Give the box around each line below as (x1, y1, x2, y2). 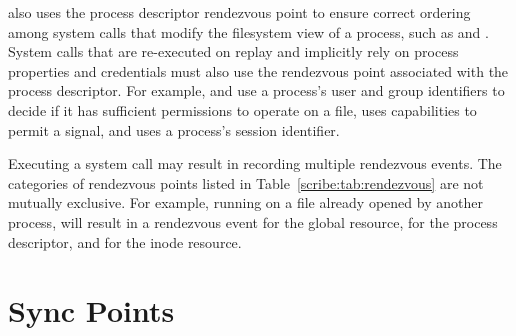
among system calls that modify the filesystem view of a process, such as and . (8, 21, 489, 42)
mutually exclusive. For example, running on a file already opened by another (8, 192, 483, 213)
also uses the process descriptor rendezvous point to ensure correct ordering (8, 2, 471, 22)
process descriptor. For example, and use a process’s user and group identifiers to (8, 80, 505, 101)
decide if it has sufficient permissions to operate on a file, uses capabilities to (8, 99, 477, 120)
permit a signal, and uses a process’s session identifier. (8, 119, 340, 140)
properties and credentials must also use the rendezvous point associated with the (8, 60, 509, 81)
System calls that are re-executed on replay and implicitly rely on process (8, 41, 459, 62)
